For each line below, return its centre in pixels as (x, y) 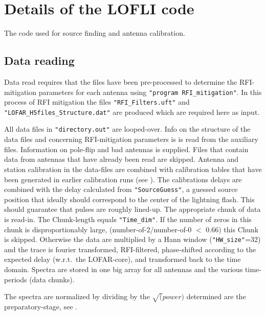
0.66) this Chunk (232, 229)
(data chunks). (52, 279)
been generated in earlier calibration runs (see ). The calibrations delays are (123, 179)
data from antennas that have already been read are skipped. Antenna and (121, 159)
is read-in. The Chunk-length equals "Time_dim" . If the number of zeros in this (128, 219)
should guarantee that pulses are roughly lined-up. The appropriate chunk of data (132, 209)
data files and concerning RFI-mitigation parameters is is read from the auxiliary (131, 139)
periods (16, 279)
